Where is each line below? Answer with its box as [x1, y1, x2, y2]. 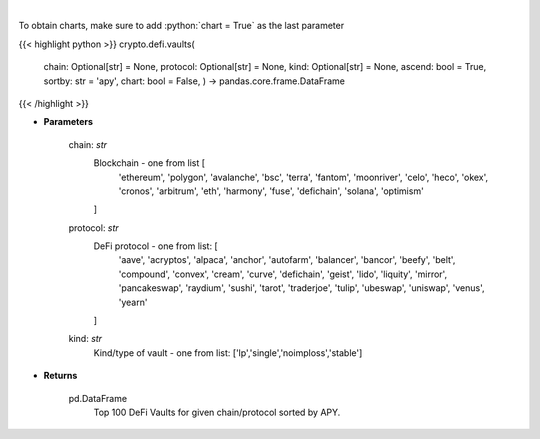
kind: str [68, 333, 103, 345]
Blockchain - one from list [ [93, 157, 205, 169]
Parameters [43, 116, 94, 128]
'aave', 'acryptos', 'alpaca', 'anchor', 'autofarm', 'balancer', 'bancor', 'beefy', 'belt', [118, 254, 456, 266]
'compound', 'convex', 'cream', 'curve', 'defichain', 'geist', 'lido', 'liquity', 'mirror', [118, 268, 448, 280]
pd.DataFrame [68, 392, 128, 404]
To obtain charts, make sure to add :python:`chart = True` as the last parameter [18, 20, 345, 32]
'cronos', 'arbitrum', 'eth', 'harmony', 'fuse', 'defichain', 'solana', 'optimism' [118, 185, 424, 197]
